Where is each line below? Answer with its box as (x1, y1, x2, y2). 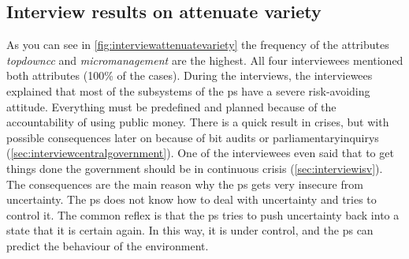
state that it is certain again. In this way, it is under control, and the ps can (6, 222, 374, 238)
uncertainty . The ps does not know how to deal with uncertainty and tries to (6, 191, 377, 208)
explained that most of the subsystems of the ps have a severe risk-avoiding (6, 82, 370, 99)
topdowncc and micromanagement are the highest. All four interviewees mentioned (6, 51, 403, 68)
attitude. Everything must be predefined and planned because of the (6, 98, 336, 114)
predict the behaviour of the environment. (6, 237, 209, 253)
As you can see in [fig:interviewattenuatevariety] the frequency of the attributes (6, 36, 389, 53)
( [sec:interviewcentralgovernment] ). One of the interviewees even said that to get (6, 145, 394, 161)
